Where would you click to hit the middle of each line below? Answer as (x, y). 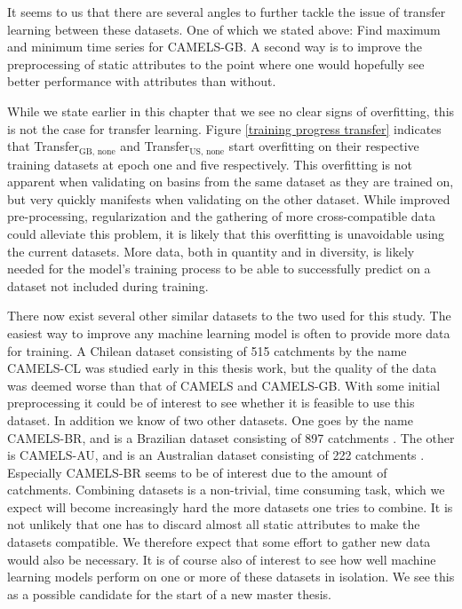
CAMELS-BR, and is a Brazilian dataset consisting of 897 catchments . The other (231, 437)
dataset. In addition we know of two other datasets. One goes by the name (210, 419)
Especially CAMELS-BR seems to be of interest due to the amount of (197, 472)
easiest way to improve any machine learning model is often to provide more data (229, 332)
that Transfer (44, 146)
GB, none (97, 151)
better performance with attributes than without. (142, 81)
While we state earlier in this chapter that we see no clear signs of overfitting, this (231, 111)
